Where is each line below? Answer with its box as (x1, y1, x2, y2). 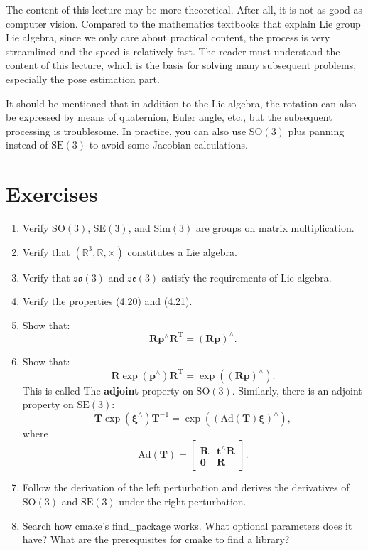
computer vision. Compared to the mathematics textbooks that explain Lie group (6, 16, 361, 31)
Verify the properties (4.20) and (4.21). (22, 294, 193, 309)
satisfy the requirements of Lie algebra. (161, 269, 332, 284)
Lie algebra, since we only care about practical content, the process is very (6, 30, 330, 45)
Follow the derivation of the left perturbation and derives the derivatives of (22, 480, 350, 495)
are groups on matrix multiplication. (195, 220, 355, 235)
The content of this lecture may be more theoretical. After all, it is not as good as (6, 2, 363, 16)
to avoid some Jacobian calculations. (89, 137, 248, 152)
